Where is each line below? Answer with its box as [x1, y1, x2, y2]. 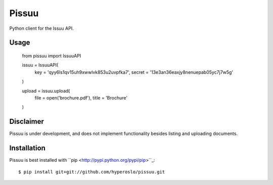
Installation [9, 144, 45, 153]
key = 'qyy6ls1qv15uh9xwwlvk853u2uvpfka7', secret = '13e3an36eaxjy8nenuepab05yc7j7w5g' [34, 69, 234, 75]
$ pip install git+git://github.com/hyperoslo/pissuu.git [18, 169, 165, 174]
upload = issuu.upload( [22, 87, 70, 94]
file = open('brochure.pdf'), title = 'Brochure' [34, 95, 128, 101]
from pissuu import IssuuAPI [22, 53, 81, 59]
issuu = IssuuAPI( [22, 62, 59, 68]
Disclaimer [9, 117, 44, 126]
